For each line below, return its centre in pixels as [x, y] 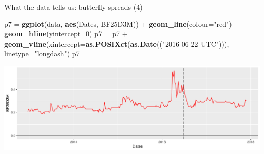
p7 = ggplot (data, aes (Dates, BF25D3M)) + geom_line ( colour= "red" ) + [122, 24]
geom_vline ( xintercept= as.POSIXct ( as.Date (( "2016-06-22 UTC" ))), [117, 43]
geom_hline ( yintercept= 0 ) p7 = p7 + [66, 34]
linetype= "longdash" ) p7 [42, 53]
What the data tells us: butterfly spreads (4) [73, 7]
